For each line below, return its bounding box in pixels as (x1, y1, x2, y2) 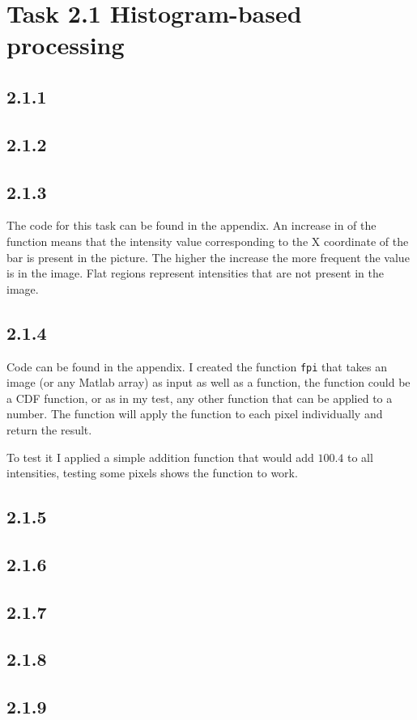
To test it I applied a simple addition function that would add (6, 448, 314, 465)
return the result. (6, 421, 92, 438)
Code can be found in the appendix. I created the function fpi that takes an (6, 358, 388, 375)
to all (347, 448, 373, 465)
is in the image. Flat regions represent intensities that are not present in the (6, 265, 384, 282)
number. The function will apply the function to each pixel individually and (6, 405, 383, 422)
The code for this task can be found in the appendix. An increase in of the (6, 217, 377, 234)
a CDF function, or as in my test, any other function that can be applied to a (6, 389, 393, 406)
